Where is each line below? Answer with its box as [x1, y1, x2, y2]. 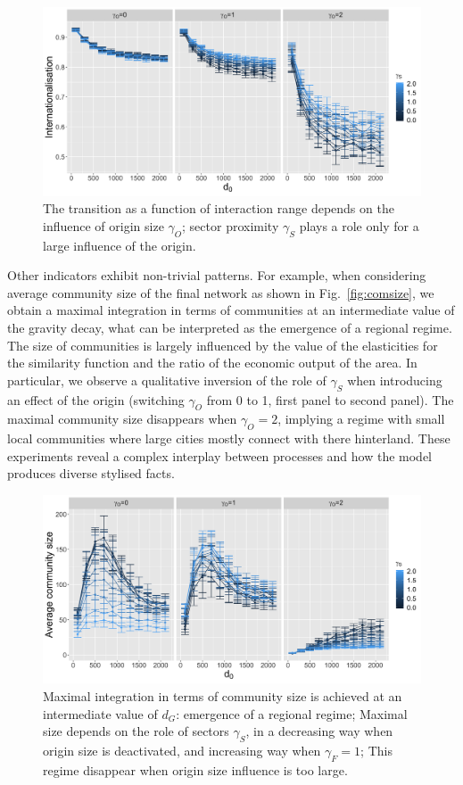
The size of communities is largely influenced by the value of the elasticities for [7, 335, 438, 354]
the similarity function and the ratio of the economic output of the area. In [7, 353, 418, 372]
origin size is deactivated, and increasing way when [43, 741, 321, 760]
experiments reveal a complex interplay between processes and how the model [7, 446, 433, 465]
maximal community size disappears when [7, 409, 237, 428]
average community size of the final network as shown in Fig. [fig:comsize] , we [7, 283, 434, 302]
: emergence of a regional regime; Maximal [176, 704, 408, 723]
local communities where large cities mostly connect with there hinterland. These [7, 429, 451, 448]
